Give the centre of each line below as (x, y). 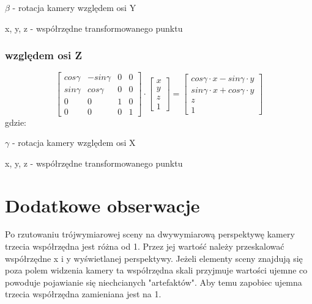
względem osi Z (44, 55)
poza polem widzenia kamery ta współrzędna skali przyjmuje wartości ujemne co (156, 270)
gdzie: (16, 122)
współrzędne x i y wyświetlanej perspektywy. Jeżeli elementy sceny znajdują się (154, 258)
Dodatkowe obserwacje (102, 205)
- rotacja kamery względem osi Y (74, 7)
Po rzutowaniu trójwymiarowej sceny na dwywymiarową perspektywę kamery (150, 234)
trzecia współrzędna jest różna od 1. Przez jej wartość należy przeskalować (145, 246)
